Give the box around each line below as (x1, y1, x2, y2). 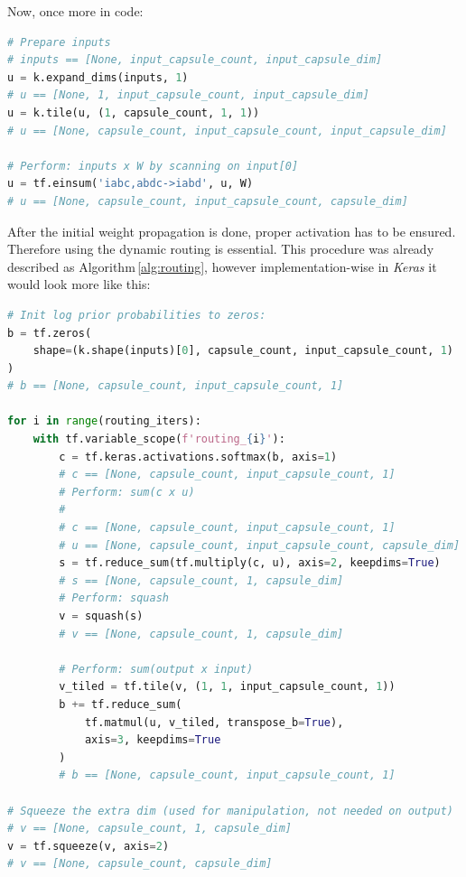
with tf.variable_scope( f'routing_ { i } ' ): (33, 433, 285, 446)
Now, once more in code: (7, 2, 144, 20)
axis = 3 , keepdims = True (84, 733, 221, 747)
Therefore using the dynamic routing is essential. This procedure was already (7, 239, 434, 258)
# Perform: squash (59, 592, 169, 605)
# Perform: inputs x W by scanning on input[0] (7, 159, 299, 173)
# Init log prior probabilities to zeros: (7, 308, 266, 322)
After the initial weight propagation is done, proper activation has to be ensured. (7, 221, 456, 240)
